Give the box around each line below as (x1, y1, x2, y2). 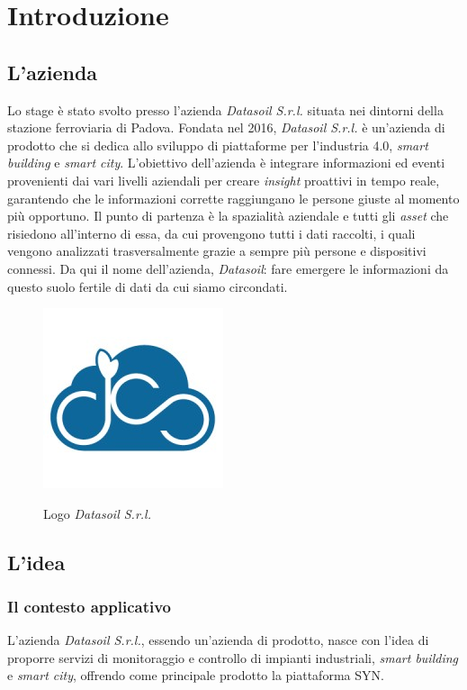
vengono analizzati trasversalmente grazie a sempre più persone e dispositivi (7, 241, 427, 260)
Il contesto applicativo (7, 595, 171, 617)
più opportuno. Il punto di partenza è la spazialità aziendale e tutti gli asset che (7, 206, 449, 225)
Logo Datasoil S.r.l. (43, 504, 151, 522)
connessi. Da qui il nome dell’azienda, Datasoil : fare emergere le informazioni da (7, 259, 449, 277)
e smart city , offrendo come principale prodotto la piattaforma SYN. (7, 666, 384, 685)
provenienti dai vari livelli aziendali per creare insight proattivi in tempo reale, (7, 170, 440, 189)
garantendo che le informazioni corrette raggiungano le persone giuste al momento (7, 188, 460, 207)
